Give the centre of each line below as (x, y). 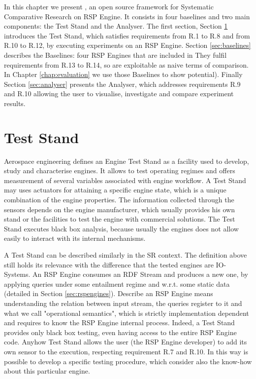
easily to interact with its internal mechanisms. (75, 238)
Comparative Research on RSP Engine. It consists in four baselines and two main (127, 16)
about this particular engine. (47, 371)
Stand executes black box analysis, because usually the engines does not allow (121, 228)
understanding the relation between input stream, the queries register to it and (123, 303)
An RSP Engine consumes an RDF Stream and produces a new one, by (140, 274)
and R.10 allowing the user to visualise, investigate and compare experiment (119, 94)
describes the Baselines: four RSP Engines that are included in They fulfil (115, 55)
